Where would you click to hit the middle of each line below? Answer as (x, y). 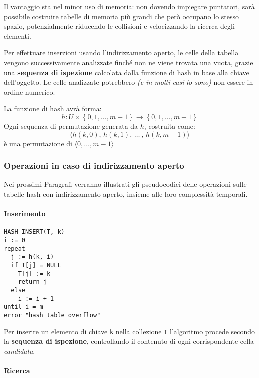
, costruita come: (170, 125)
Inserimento (25, 214)
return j (32, 282)
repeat (15, 249)
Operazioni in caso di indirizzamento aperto (94, 165)
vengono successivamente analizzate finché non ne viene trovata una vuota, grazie (129, 62)
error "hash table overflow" (52, 315)
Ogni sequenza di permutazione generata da (71, 125)
